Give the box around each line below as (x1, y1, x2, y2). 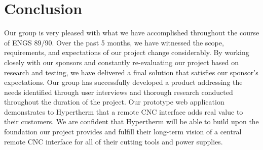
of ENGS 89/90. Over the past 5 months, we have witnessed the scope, (4, 37, 224, 47)
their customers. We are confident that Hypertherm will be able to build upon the (4, 116, 259, 127)
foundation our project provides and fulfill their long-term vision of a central (4, 126, 242, 137)
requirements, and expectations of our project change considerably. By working (4, 47, 249, 58)
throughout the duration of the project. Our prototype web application (4, 96, 224, 107)
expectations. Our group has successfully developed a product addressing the (4, 77, 243, 87)
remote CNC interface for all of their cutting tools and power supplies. (4, 136, 223, 146)
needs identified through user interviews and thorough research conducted (4, 86, 233, 97)
